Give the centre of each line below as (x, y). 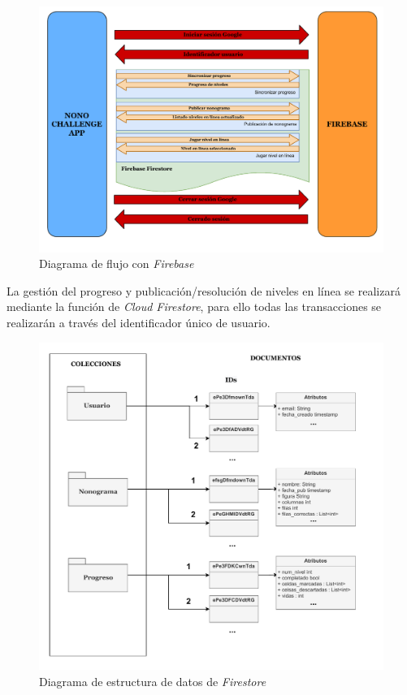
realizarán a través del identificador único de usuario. (139, 323)
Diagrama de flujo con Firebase (117, 263)
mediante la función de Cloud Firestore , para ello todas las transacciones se (194, 306)
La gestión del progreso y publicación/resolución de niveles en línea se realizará (203, 290)
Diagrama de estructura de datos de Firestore (153, 681)
